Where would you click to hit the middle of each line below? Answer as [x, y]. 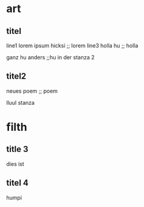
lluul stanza [21, 102]
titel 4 [18, 183]
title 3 [17, 149]
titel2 [16, 77]
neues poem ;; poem [32, 91]
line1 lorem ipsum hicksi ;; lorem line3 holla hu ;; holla [72, 45]
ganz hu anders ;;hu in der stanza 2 [51, 57]
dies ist [15, 164]
